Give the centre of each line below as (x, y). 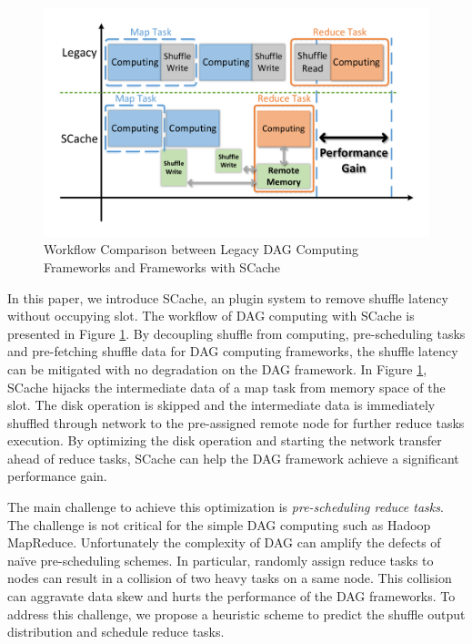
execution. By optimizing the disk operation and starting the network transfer (225, 440)
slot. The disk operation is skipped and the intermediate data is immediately (221, 405)
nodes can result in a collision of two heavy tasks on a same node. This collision (230, 578)
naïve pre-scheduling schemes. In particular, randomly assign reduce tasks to (221, 560)
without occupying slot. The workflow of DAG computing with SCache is (211, 316)
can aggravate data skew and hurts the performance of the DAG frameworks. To (231, 596)
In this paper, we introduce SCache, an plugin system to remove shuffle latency (228, 297)
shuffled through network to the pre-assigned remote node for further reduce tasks (236, 422)
